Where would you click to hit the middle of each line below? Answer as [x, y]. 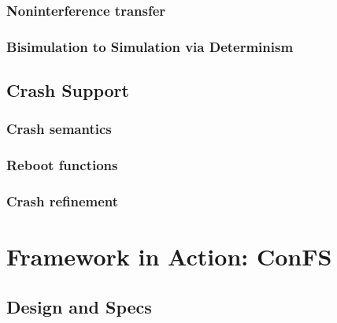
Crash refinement [63, 201]
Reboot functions [62, 165]
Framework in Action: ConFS [169, 256]
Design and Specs [79, 306]
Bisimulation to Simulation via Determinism [150, 46]
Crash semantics [59, 129]
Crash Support [68, 90]
